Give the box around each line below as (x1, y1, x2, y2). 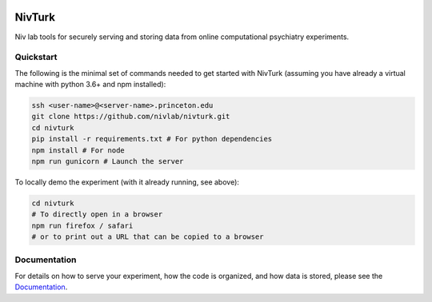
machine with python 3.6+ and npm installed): (14, 80, 166, 89)
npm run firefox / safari (31, 221, 134, 230)
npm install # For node (31, 145, 126, 155)
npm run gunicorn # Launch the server (31, 157, 184, 165)
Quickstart (14, 52, 58, 63)
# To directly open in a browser (31, 210, 163, 219)
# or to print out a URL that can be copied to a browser (31, 232, 264, 241)
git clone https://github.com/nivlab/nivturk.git (31, 112, 230, 121)
